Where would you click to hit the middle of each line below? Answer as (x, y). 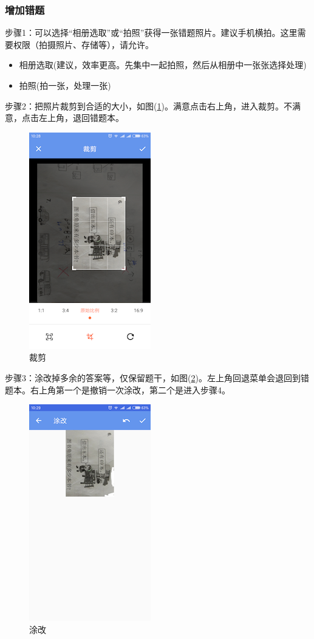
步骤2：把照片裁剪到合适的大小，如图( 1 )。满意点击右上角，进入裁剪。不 (148, 105)
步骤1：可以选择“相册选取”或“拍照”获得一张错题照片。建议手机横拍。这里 (151, 33)
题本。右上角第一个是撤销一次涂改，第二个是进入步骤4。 (118, 389)
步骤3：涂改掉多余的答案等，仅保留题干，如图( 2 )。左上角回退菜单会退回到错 (157, 377)
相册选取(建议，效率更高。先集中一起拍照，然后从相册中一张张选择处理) (163, 65)
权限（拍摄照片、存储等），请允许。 (83, 44)
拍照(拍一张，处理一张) (65, 85)
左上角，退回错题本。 (81, 118)
